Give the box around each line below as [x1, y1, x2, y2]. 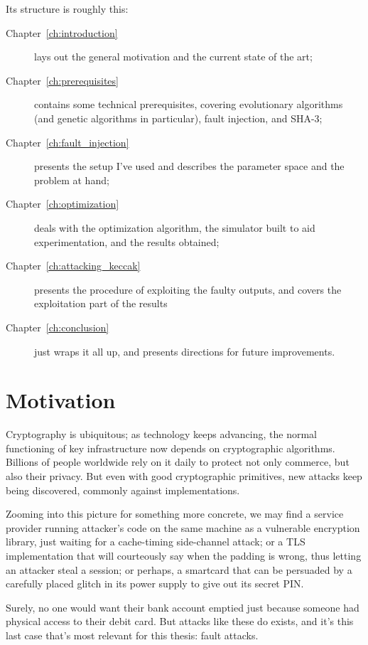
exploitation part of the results [34, 296, 168, 311]
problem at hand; [34, 172, 109, 187]
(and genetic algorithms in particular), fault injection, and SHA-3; [34, 110, 323, 125]
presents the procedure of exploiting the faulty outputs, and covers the [34, 282, 342, 297]
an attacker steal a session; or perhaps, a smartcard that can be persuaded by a [6, 562, 352, 577]
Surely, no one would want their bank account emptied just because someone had [6, 599, 359, 614]
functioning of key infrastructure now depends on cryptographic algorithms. [6, 440, 335, 455]
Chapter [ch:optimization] [6, 196, 119, 211]
